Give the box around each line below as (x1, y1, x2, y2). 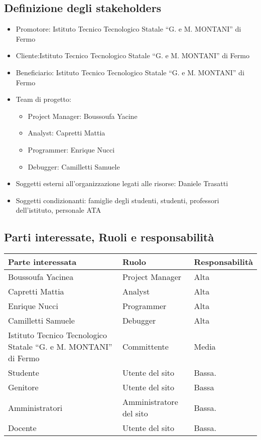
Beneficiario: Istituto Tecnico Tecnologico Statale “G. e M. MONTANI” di (16, 67, 244, 77)
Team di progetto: (16, 94, 71, 104)
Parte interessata (8, 256, 77, 268)
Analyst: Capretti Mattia (28, 127, 105, 138)
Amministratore (122, 396, 178, 408)
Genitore (8, 381, 39, 393)
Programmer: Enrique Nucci (28, 144, 115, 155)
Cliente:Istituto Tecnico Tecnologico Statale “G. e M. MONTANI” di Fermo (16, 50, 249, 61)
